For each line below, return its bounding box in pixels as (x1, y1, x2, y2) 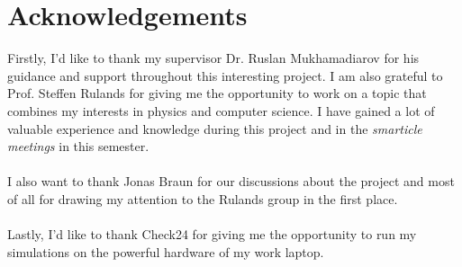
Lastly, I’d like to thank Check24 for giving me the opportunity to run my (7, 225, 417, 244)
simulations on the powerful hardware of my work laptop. (7, 242, 324, 261)
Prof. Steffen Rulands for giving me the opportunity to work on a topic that (7, 84, 427, 102)
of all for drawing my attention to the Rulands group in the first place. (7, 189, 398, 208)
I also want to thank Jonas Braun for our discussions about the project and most (7, 172, 455, 191)
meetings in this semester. (7, 137, 149, 156)
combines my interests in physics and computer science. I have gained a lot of (7, 101, 435, 120)
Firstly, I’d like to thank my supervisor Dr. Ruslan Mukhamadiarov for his (7, 49, 420, 67)
